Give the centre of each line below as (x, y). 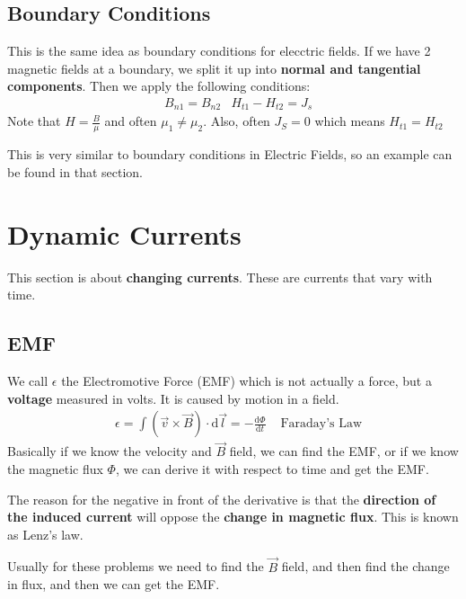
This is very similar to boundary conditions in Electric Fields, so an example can (230, 154)
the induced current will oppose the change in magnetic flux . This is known (233, 517)
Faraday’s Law (321, 424)
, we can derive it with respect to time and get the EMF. (272, 469)
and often (131, 121)
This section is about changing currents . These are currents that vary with (220, 277)
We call (28, 380)
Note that (34, 121)
